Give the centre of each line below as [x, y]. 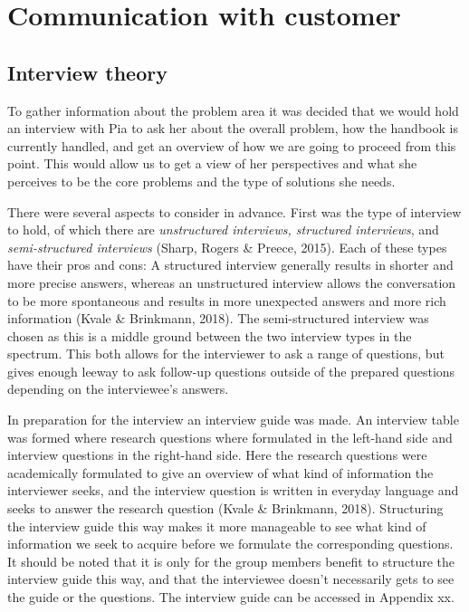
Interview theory [87, 72]
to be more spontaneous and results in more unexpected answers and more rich [227, 300]
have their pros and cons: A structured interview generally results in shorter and [230, 265]
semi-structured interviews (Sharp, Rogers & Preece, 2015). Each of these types [227, 247]
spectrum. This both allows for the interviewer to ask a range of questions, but [226, 354]
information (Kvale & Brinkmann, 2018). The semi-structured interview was [218, 318]
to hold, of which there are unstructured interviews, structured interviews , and [223, 229]
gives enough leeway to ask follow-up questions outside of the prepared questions [231, 371]
